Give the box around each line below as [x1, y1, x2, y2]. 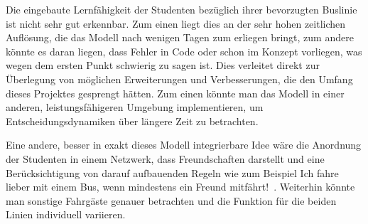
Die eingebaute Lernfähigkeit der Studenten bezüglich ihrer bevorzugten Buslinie [6, 2, 357, 16]
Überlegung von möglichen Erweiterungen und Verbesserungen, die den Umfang [6, 71, 353, 86]
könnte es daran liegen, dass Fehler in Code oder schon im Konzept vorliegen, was [6, 43, 362, 58]
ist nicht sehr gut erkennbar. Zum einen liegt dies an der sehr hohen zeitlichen [6, 16, 346, 31]
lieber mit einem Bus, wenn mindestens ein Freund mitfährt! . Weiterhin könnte [6, 179, 355, 194]
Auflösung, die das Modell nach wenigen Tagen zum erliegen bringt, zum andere [6, 30, 354, 45]
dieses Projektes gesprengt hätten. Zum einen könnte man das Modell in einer [6, 85, 345, 100]
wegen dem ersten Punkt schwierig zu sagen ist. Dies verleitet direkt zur [6, 58, 320, 73]
